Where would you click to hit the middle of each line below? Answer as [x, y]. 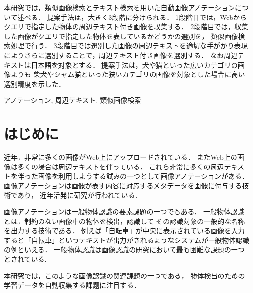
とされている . [25, 259]
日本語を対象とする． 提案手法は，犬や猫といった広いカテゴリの [134, 64]
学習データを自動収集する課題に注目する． [72, 285]
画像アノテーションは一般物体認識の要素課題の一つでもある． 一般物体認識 [124, 211]
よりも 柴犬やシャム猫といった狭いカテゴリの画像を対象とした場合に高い [128, 74]
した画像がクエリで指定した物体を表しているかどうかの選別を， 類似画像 [121, 36]
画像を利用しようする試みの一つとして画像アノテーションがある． [143, 176]
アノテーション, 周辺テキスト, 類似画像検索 [73, 100]
